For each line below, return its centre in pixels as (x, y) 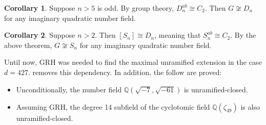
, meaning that (178, 35)
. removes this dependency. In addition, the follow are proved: (125, 72)
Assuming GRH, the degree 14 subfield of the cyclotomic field (113, 106)
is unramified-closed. (216, 89)
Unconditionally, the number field (69, 89)
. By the (243, 35)
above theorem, (28, 45)
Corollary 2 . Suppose (40, 35)
